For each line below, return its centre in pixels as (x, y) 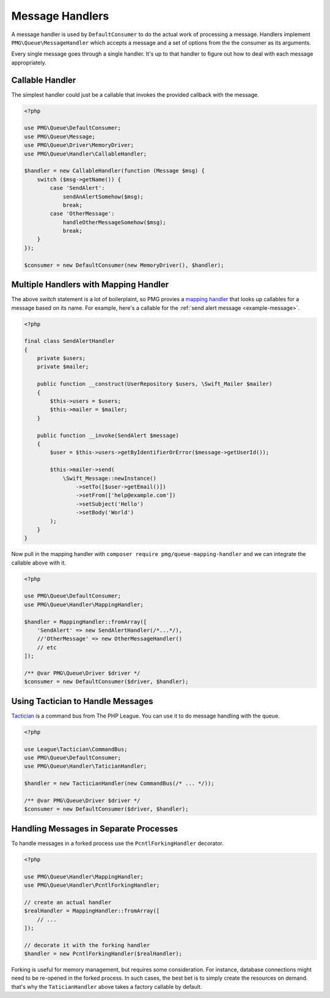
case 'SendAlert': (77, 188)
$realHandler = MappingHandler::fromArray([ (92, 911)
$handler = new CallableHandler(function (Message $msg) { (114, 171)
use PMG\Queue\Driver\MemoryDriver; (79, 145)
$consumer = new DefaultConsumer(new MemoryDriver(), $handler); (124, 265)
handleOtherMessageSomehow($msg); (114, 222)
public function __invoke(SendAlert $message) (108, 435)
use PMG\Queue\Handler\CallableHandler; (85, 154)
